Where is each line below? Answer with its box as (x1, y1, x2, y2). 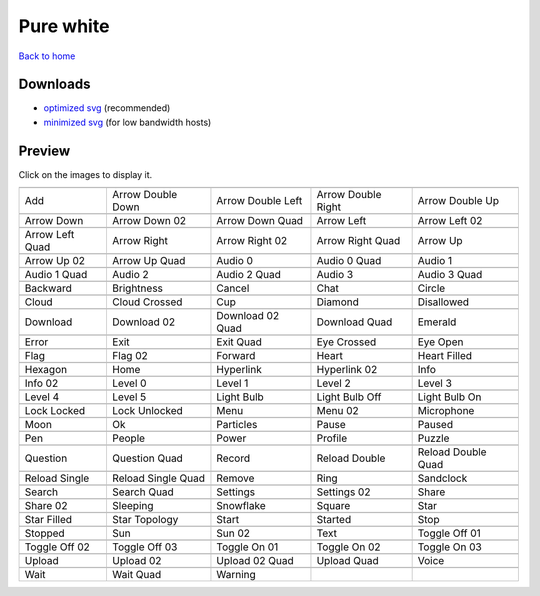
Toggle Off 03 (111, 540, 178, 554)
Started (316, 513, 352, 527)
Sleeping (111, 499, 154, 513)
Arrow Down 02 (111, 214, 187, 228)
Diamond (316, 295, 359, 309)
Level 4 (24, 390, 60, 404)
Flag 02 (111, 349, 149, 363)
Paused (417, 418, 454, 432)
